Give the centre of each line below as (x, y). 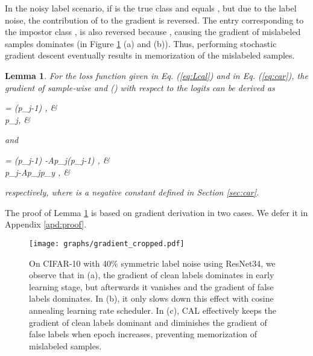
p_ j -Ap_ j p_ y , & (38, 172)
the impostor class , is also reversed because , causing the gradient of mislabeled (153, 32)
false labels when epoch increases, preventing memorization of (143, 334)
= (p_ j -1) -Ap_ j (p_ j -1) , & (57, 160)
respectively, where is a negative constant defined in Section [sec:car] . (132, 192)
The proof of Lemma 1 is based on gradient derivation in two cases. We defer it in (156, 212)
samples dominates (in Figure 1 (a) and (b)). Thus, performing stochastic (141, 43)
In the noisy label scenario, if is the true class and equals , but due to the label (151, 8)
